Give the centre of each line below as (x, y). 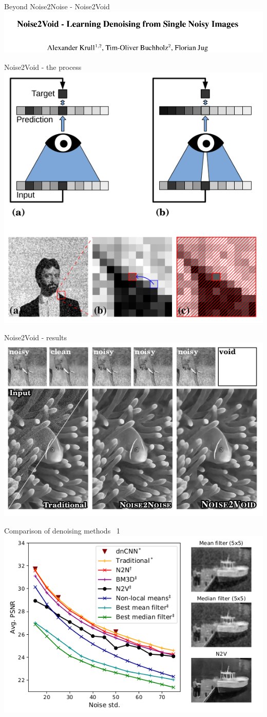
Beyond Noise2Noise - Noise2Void (57, 6)
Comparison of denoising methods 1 (62, 530)
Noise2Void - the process (43, 67)
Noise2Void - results (35, 337)
